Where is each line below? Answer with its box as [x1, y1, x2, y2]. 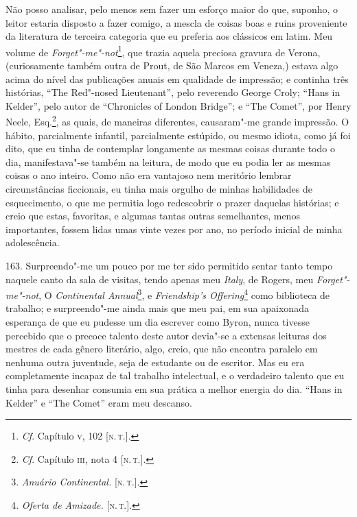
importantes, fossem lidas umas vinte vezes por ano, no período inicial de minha [5, 221, 343, 236]
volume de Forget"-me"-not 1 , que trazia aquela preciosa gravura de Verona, [5, 43, 321, 59]
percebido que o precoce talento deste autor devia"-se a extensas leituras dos [5, 328, 327, 342]
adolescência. [5, 235, 60, 250]
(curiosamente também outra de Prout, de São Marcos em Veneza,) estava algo [5, 58, 338, 73]
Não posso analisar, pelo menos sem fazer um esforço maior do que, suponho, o [5, 2, 338, 16]
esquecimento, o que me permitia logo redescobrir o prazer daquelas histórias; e [5, 195, 339, 209]
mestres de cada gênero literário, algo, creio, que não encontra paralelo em [5, 341, 318, 356]
